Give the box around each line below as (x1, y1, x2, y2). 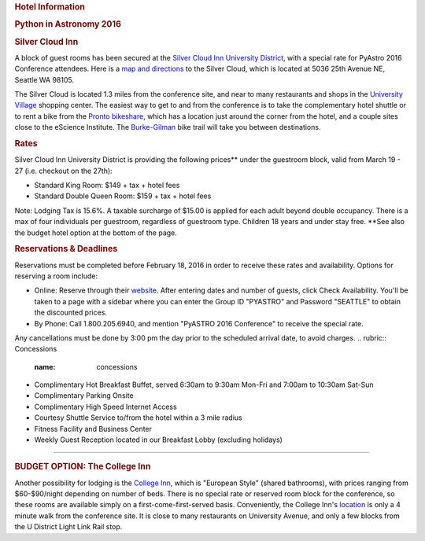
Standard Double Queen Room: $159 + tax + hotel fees (34, 191, 212, 201)
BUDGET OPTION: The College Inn (14, 461, 151, 472)
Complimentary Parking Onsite (34, 391, 134, 400)
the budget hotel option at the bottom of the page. (14, 228, 177, 237)
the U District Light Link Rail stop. (14, 522, 123, 532)
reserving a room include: (14, 271, 98, 281)
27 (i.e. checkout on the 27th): (14, 166, 113, 175)
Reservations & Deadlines (14, 244, 118, 255)
